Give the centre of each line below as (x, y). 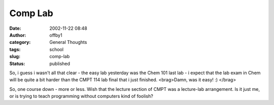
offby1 (56, 35)
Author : (18, 35)
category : (20, 42)
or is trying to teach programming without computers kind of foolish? (81, 96)
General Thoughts (68, 42)
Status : (17, 64)
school (56, 49)
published (60, 64)
